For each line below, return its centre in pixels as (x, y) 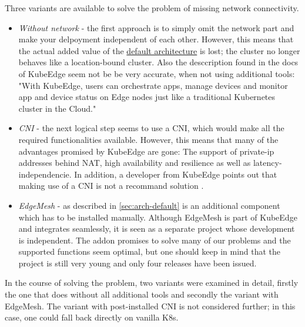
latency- (267, 163)
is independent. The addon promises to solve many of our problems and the (155, 240)
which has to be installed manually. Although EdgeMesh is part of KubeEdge (158, 217)
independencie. (45, 174)
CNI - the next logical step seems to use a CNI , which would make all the (151, 128)
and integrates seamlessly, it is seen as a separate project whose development (157, 228)
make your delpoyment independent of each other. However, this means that (156, 39)
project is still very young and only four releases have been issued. (138, 263)
